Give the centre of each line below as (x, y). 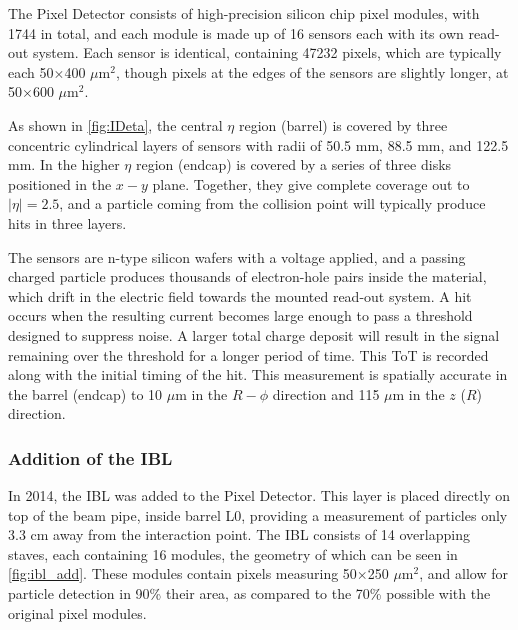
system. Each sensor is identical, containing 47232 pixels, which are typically (267, 52)
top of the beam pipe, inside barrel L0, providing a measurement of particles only (258, 514)
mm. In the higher (64, 164)
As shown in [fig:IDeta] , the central (115, 124)
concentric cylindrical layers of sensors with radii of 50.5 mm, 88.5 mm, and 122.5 (258, 144)
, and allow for (463, 573)
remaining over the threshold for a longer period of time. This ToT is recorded (248, 354)
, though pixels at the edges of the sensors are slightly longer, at (312, 71)
